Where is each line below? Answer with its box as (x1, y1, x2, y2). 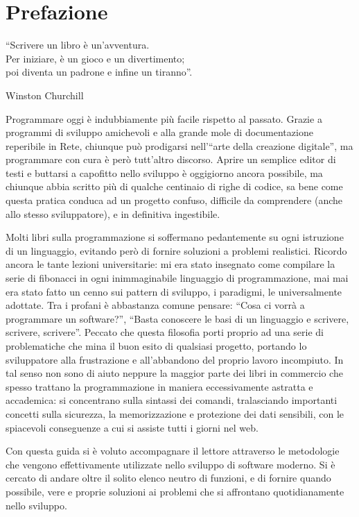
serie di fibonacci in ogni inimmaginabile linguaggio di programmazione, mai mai (6, 271, 349, 285)
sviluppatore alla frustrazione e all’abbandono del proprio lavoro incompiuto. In (6, 352, 344, 366)
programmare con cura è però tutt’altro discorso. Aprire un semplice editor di (6, 152, 336, 167)
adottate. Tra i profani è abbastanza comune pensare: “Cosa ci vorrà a (6, 298, 305, 312)
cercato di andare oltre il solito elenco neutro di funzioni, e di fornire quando (6, 471, 331, 485)
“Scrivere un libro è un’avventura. (6, 37, 150, 52)
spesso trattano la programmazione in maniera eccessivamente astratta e (6, 379, 313, 393)
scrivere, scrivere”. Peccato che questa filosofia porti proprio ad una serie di (6, 325, 324, 339)
